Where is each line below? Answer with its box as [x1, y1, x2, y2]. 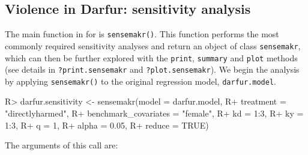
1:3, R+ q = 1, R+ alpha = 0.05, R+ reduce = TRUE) [5, 118, 209, 131]
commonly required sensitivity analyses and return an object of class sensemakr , [5, 39, 301, 52]
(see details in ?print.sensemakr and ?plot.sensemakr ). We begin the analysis [5, 63, 300, 76]
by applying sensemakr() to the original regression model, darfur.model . [5, 74, 276, 87]
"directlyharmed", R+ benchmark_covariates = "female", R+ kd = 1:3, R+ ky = [5, 107, 304, 120]
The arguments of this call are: [5, 139, 118, 151]
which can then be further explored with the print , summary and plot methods [5, 51, 298, 64]
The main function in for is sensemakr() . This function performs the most [5, 28, 279, 40]
